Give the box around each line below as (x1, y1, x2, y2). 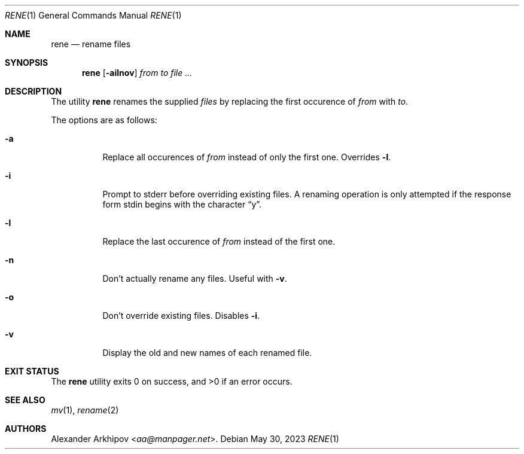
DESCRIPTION (5, 86, 62, 96)
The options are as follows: (51, 115, 157, 125)
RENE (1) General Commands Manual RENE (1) (5, 10, 182, 20)
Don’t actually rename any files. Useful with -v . (102, 273, 287, 284)
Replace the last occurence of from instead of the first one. (102, 236, 336, 246)
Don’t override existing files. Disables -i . (102, 310, 260, 321)
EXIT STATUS (5, 366, 59, 376)
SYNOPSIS (5, 57, 48, 68)
